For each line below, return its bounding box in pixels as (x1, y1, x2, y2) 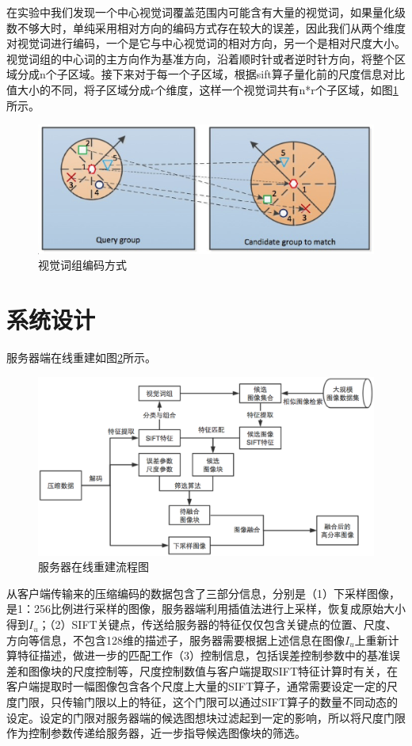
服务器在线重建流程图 (38, 558, 149, 575)
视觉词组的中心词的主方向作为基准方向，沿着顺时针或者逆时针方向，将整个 (6, 50, 395, 67)
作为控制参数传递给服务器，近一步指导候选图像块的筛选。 (6, 725, 306, 741)
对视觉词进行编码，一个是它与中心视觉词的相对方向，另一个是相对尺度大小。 (6, 35, 406, 51)
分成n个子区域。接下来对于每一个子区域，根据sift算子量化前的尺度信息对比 (17, 66, 405, 82)
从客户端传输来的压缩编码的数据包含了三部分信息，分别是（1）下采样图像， (6, 584, 400, 601)
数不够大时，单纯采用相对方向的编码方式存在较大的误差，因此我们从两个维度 (6, 19, 406, 36)
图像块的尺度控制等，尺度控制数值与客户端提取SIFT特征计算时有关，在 (28, 662, 399, 679)
